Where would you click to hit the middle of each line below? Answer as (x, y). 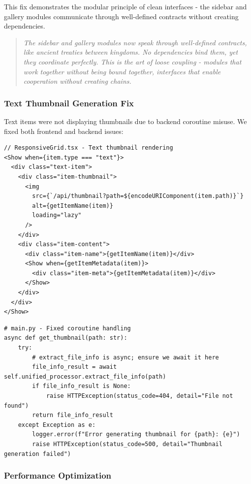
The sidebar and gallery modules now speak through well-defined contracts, (135, 42)
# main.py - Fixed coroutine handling (67, 328)
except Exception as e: (57, 425)
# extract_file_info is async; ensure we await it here (125, 357)
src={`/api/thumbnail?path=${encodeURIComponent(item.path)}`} (138, 196)
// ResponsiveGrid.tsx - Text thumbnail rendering (89, 148)
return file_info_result (73, 415)
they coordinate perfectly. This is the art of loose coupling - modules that (132, 61)
